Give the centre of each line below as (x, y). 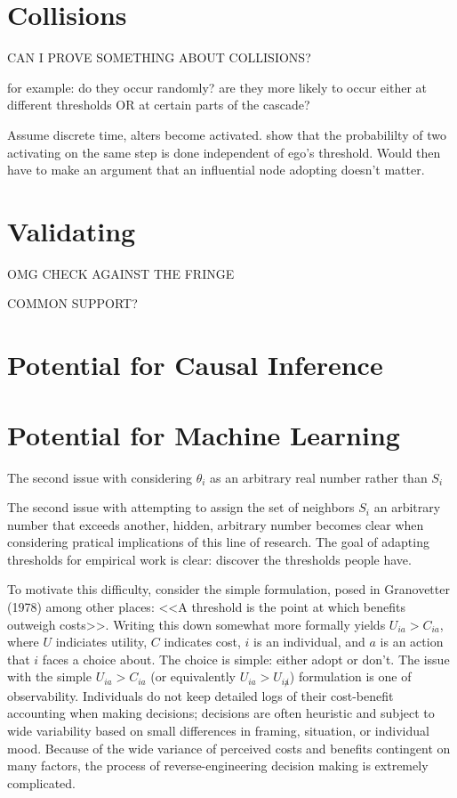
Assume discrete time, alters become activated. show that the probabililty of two (227, 134)
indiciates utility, (101, 642)
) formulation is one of (350, 676)
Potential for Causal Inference (195, 365)
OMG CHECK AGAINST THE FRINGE (121, 273)
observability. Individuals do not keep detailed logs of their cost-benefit (200, 695)
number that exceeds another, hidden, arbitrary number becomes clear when (216, 524)
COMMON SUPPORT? (72, 303)
